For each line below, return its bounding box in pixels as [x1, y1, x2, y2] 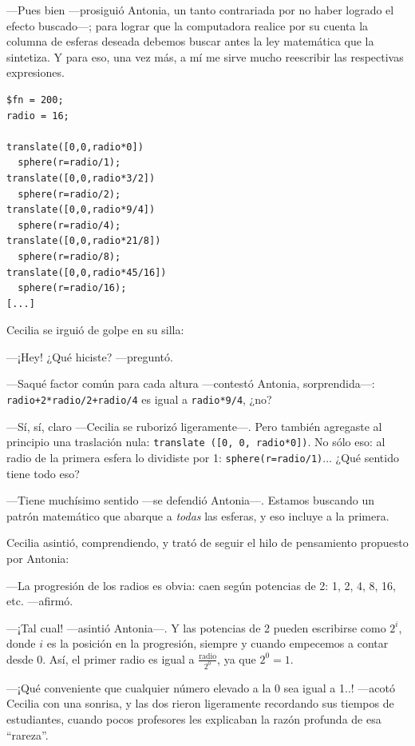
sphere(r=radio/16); [18, 282, 127, 294]
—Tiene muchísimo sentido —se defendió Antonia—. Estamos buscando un [6, 492, 375, 509]
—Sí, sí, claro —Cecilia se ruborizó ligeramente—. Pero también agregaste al [6, 417, 382, 434]
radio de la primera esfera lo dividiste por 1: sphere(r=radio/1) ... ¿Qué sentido [6, 449, 399, 465]
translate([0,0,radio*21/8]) [6, 235, 161, 247]
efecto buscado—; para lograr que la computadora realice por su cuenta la [6, 17, 369, 34]
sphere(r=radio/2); [18, 188, 121, 200]
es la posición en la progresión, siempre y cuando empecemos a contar [46, 635, 389, 652]
